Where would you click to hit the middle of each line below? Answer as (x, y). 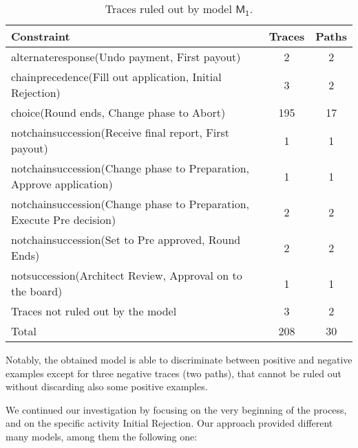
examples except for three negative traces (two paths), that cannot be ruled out (174, 373)
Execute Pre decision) (64, 220)
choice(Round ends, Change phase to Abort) (118, 112)
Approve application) (62, 184)
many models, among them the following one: (102, 436)
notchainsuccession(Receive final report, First (120, 132)
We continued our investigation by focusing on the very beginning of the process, (176, 409)
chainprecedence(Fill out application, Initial (116, 77)
